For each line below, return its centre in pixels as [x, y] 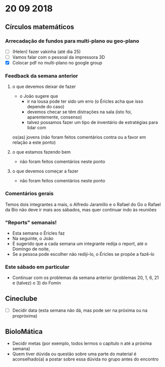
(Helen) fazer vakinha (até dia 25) [46, 51]
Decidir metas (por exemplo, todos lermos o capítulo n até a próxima [82, 343]
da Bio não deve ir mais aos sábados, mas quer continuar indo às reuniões [81, 209]
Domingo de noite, [31, 249]
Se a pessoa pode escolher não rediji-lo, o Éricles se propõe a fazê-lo [83, 254]
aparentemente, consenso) [55, 117]
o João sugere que [39, 96]
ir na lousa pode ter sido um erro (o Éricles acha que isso [85, 101]
